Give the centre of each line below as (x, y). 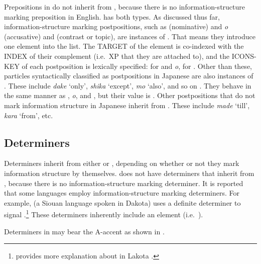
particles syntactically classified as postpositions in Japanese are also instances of (129, 76)
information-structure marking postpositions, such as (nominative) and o (116, 26)
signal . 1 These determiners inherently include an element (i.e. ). (104, 213)
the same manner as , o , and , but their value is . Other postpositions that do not (130, 95)
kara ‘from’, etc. (29, 115)
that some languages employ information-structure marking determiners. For (122, 193)
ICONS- (244, 56)
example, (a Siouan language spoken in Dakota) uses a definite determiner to (122, 202)
